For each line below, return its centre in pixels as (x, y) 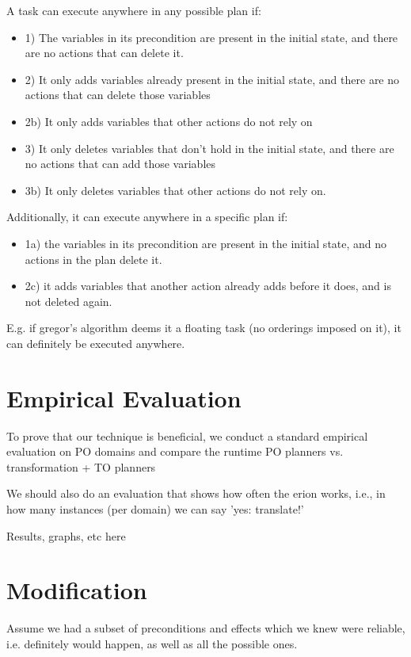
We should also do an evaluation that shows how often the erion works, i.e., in (196, 493)
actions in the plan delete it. (93, 259)
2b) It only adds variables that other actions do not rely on (169, 121)
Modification (77, 590)
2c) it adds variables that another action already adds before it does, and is (208, 286)
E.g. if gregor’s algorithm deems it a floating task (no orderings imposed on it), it (204, 328)
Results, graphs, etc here (66, 535)
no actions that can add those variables (120, 164)
